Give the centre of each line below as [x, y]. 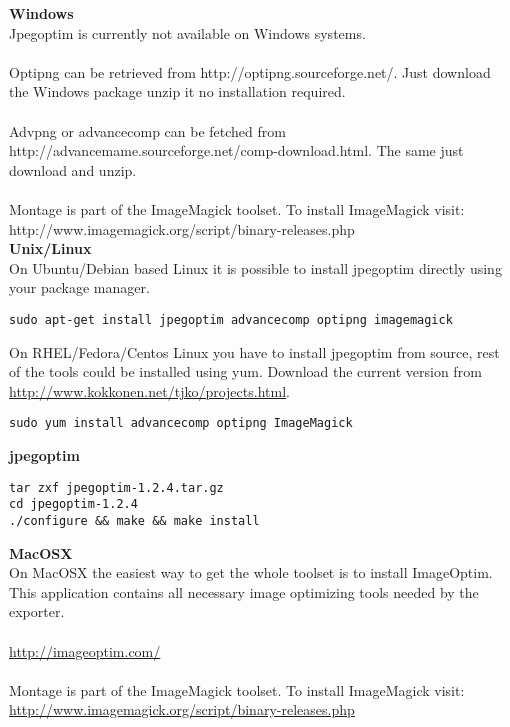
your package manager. [79, 287]
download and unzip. [73, 169]
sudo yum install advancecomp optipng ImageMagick [181, 423]
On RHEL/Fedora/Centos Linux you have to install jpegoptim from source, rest [254, 351]
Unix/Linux [50, 248]
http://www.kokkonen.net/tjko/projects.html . [149, 390]
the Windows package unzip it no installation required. [177, 91]
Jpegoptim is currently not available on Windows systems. [187, 32]
